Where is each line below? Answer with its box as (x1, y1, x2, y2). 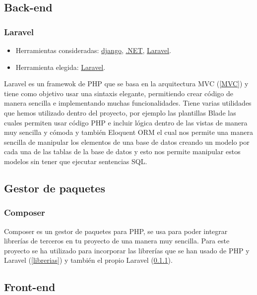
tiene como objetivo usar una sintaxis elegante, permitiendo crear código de (4, 88, 233, 98)
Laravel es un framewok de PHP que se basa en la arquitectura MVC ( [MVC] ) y (4, 78, 249, 89)
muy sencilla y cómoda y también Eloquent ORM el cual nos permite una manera (4, 127, 253, 137)
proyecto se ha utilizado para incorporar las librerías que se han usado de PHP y (4, 245, 250, 255)
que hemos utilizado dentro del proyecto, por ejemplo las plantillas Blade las (4, 107, 236, 118)
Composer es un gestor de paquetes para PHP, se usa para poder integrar (4, 226, 228, 236)
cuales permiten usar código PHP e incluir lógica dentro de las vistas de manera (4, 117, 248, 127)
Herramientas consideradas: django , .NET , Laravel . (15, 45, 171, 55)
